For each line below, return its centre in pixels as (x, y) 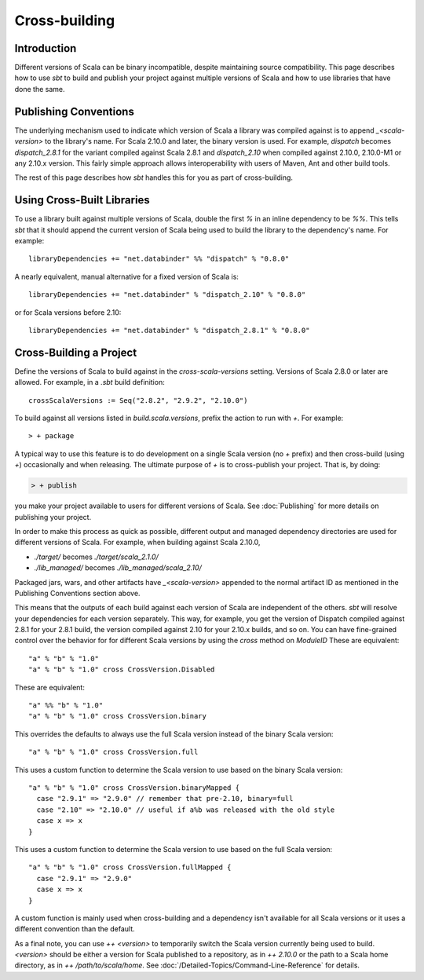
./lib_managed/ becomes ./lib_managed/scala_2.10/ (118, 568)
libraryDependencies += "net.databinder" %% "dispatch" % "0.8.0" (159, 259)
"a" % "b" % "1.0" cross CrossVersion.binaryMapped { (134, 788)
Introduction (46, 48)
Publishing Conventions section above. (77, 593)
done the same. (40, 89)
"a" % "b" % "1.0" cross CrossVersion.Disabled (122, 670)
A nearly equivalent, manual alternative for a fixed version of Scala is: (127, 276)
